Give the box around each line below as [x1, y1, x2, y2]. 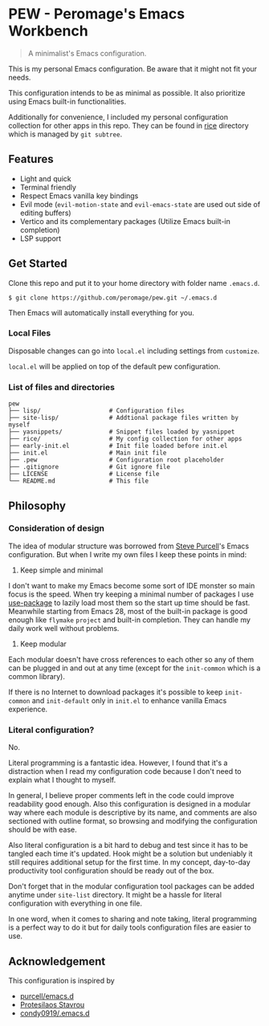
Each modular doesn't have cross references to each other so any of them [8, 654, 255, 664]
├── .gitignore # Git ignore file [8, 463, 171, 471]
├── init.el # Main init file [8, 449, 167, 458]
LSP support [19, 234, 62, 243]
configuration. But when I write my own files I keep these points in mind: [8, 549, 247, 559]
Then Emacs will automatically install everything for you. [8, 307, 195, 317]
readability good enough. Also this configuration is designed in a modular [8, 800, 251, 809]
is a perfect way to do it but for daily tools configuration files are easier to [8, 922, 251, 932]
